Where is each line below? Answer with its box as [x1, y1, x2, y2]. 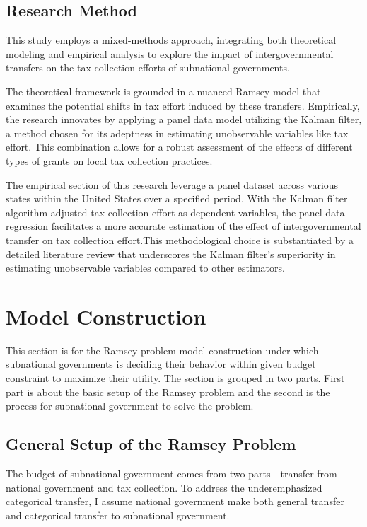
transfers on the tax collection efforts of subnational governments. [6, 60, 290, 75]
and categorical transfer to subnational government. [6, 507, 230, 522]
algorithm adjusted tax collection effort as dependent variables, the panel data [6, 204, 345, 219]
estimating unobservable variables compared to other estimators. [6, 260, 285, 275]
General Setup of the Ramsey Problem [6, 433, 296, 455]
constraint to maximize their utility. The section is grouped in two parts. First [6, 371, 345, 386]
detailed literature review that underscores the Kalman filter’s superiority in [6, 246, 336, 261]
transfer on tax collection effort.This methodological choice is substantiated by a [6, 232, 354, 247]
